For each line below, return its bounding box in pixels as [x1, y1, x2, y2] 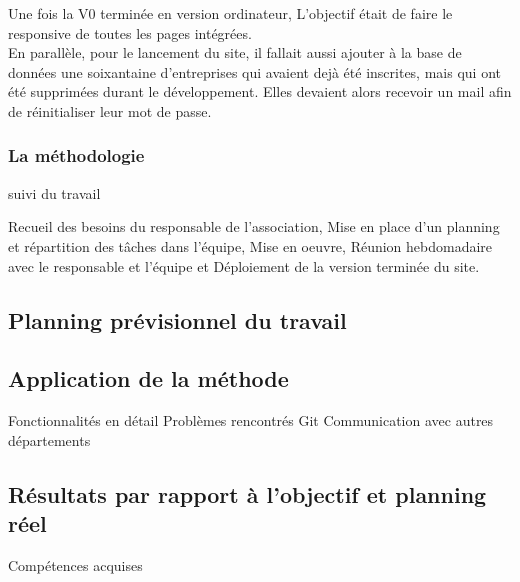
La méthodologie [8, 143, 145, 168]
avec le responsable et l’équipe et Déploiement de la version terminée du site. [8, 255, 480, 276]
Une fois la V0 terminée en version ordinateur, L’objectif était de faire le [8, 3, 453, 23]
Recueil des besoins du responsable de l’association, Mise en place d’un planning [8, 216, 500, 237]
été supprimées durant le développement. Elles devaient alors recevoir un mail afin [8, 81, 512, 102]
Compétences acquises [8, 554, 143, 575]
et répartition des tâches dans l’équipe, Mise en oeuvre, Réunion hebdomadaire [8, 235, 493, 256]
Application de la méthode [8, 363, 289, 394]
